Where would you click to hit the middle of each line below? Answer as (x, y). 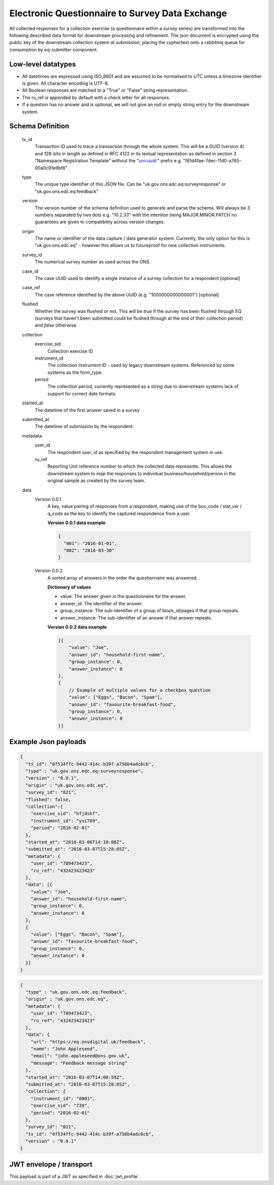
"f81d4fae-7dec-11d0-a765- (212, 161)
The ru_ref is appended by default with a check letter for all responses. (96, 97)
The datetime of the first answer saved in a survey (87, 410)
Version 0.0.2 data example (77, 627)
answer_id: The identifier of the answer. (101, 603)
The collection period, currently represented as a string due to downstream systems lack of (143, 387)
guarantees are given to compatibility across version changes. (100, 222)
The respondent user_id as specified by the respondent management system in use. (135, 452)
